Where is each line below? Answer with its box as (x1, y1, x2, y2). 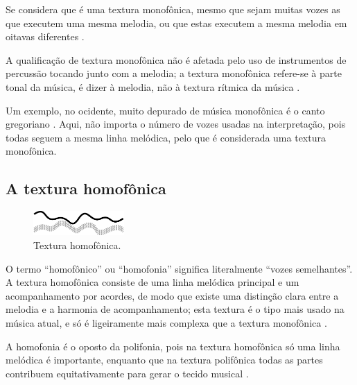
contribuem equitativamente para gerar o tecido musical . (6, 366, 249, 380)
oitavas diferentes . (6, 29, 85, 44)
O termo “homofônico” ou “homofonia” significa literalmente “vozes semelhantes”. (6, 261, 353, 275)
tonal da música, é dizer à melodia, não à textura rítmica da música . (6, 79, 300, 94)
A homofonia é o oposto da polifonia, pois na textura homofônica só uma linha (6, 339, 340, 353)
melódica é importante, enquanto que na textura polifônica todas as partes (6, 352, 323, 367)
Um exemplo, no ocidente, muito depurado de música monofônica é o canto (6, 103, 325, 117)
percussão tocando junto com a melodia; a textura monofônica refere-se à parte (6, 66, 342, 80)
